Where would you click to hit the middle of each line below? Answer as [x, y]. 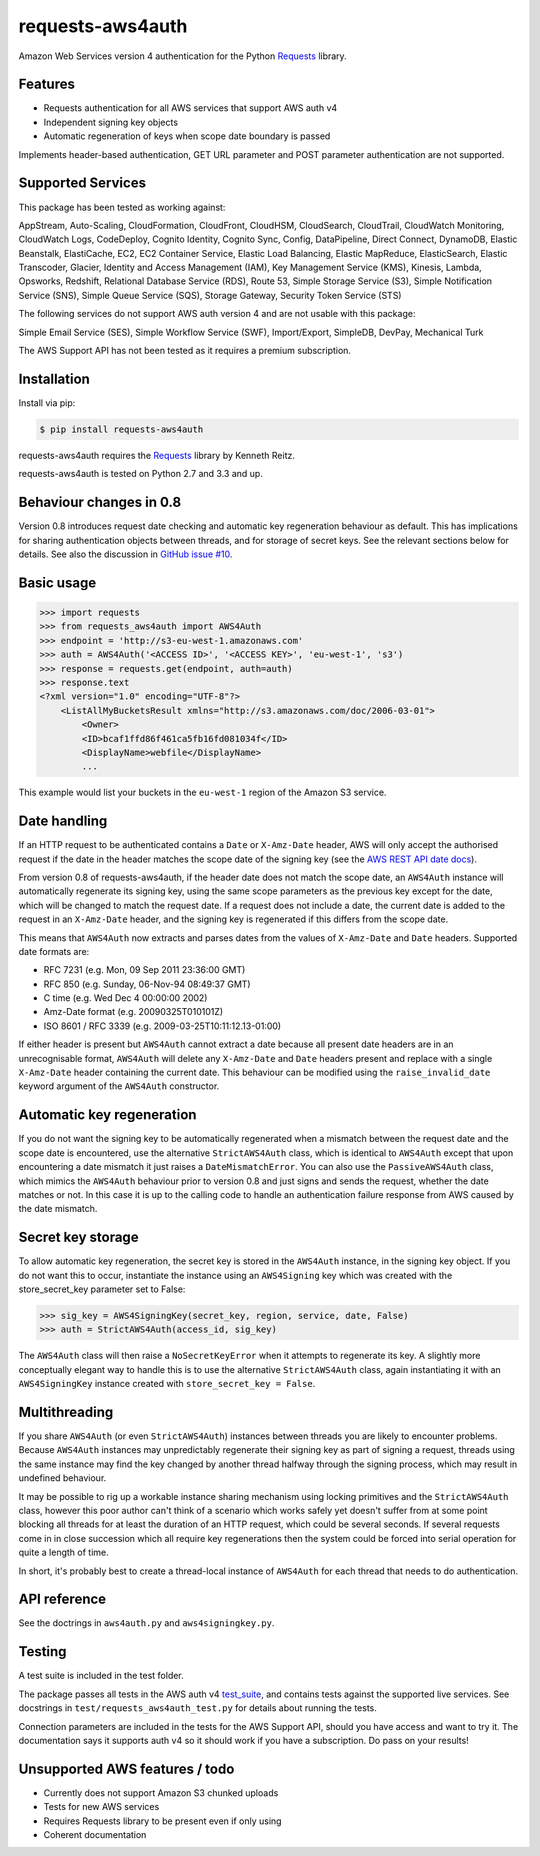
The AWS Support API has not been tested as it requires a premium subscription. [185, 351]
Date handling [63, 821]
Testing [42, 1651]
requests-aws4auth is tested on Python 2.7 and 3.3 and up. [141, 474]
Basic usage [57, 582]
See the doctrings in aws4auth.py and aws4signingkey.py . [146, 1623]
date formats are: [54, 951]
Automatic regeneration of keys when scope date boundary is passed [187, 136]
